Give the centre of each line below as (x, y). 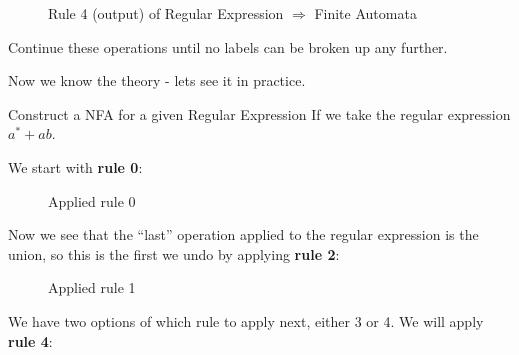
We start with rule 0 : (75, 166)
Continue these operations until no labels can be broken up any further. (228, 46)
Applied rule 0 (92, 200)
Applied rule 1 (92, 287)
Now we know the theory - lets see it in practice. (157, 80)
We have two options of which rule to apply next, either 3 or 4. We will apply (246, 320)
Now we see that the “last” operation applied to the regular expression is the (243, 234)
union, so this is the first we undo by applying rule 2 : (174, 253)
